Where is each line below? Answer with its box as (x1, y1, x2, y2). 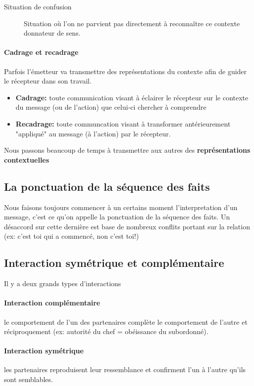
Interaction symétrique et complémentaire (4, 255, 224, 270)
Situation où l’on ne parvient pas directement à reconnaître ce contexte (24, 18, 240, 28)
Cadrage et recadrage (4, 47, 79, 57)
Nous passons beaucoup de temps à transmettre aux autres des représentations (4, 145, 251, 155)
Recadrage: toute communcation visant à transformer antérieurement (15, 118, 231, 129)
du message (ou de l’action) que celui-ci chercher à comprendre (15, 102, 206, 112)
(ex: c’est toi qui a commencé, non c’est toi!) (4, 231, 139, 241)
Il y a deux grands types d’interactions (4, 278, 121, 289)
